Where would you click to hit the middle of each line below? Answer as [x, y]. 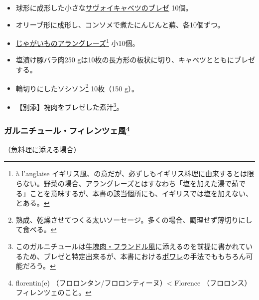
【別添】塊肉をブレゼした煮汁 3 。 [69, 106]
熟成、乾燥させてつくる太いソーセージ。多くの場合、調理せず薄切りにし [134, 219]
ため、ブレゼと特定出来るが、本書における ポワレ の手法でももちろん [134, 256]
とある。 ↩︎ [33, 203]
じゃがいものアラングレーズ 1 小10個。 [77, 42]
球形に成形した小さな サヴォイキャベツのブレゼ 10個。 [104, 7]
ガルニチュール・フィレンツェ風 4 [67, 130]
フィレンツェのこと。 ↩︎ [54, 292]
